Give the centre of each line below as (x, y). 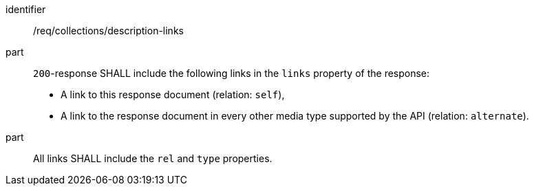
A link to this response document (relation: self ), (173, 94)
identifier (26, 9)
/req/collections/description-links (108, 31)
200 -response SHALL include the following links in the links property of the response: (232, 73)
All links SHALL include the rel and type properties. (153, 158)
